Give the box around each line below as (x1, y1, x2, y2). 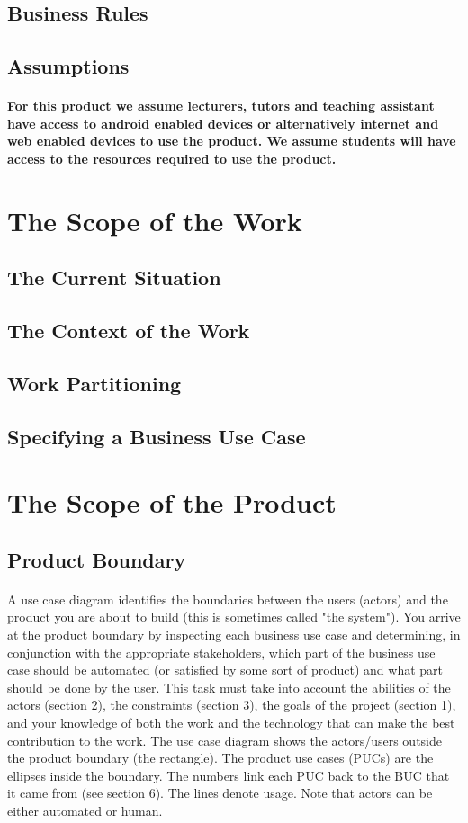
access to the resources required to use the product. (7, 148, 337, 167)
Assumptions (7, 52, 130, 80)
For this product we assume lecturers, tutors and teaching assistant (7, 96, 435, 115)
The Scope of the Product (7, 484, 337, 521)
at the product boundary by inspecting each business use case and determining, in (7, 624, 461, 643)
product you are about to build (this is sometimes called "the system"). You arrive (7, 607, 461, 626)
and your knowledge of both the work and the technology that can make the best (7, 712, 455, 731)
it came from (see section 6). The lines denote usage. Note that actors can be (7, 783, 433, 802)
